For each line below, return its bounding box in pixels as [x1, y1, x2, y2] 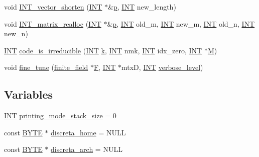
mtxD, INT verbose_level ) [121, 62, 203, 72]
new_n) [4, 28, 28, 39]
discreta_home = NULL [51, 127, 126, 137]
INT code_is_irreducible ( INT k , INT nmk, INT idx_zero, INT [4, 45, 202, 55]
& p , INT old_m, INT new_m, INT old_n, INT [107, 18, 255, 29]
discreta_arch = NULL [51, 144, 122, 154]
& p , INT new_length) [108, 2, 176, 12]
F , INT [93, 62, 116, 72]
